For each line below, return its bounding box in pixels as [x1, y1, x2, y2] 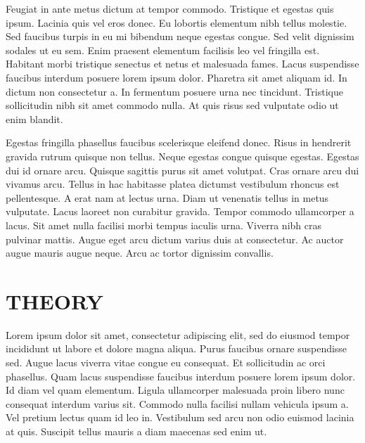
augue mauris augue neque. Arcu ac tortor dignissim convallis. [6, 245, 274, 260]
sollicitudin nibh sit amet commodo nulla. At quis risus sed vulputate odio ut [6, 98, 339, 113]
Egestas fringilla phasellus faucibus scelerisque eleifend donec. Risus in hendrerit [6, 135, 352, 150]
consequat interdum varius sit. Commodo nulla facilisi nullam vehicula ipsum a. [6, 396, 349, 411]
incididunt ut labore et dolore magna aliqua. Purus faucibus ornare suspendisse [6, 341, 347, 356]
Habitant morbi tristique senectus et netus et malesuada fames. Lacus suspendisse [6, 56, 359, 71]
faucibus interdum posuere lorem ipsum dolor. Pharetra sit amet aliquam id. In [6, 70, 347, 84]
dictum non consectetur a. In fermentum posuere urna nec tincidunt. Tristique [6, 84, 343, 98]
